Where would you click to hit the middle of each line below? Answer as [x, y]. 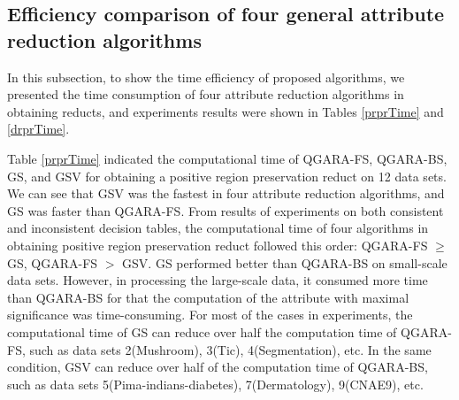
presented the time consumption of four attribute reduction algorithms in [206, 94]
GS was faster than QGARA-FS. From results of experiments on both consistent [226, 210]
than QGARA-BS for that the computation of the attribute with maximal [208, 297]
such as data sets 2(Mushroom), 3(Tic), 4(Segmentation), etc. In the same [230, 349]
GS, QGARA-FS [53, 262]
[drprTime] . [38, 129]
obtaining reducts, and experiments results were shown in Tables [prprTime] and [226, 111]
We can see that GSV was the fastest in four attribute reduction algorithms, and [226, 193]
